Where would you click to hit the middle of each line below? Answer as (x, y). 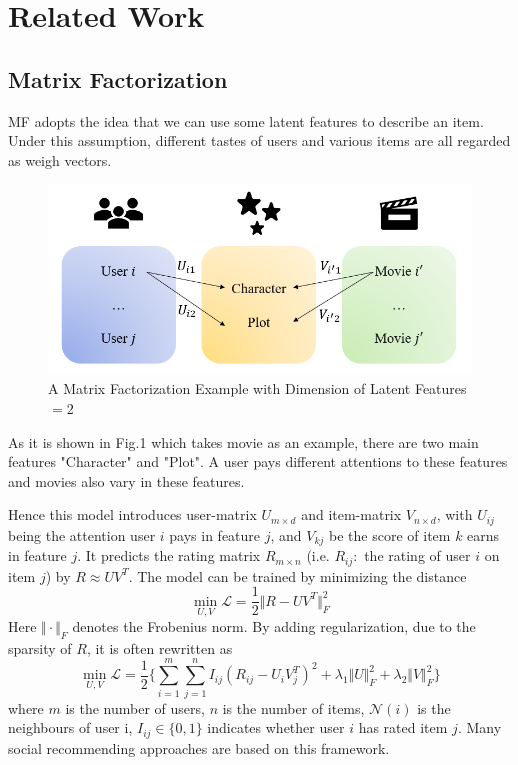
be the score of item (390, 534)
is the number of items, (293, 707)
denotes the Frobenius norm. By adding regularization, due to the (274, 626)
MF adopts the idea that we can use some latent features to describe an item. (246, 120)
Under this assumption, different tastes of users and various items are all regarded (259, 140)
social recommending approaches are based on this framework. (199, 747)
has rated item (403, 727)
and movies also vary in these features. (126, 480)
